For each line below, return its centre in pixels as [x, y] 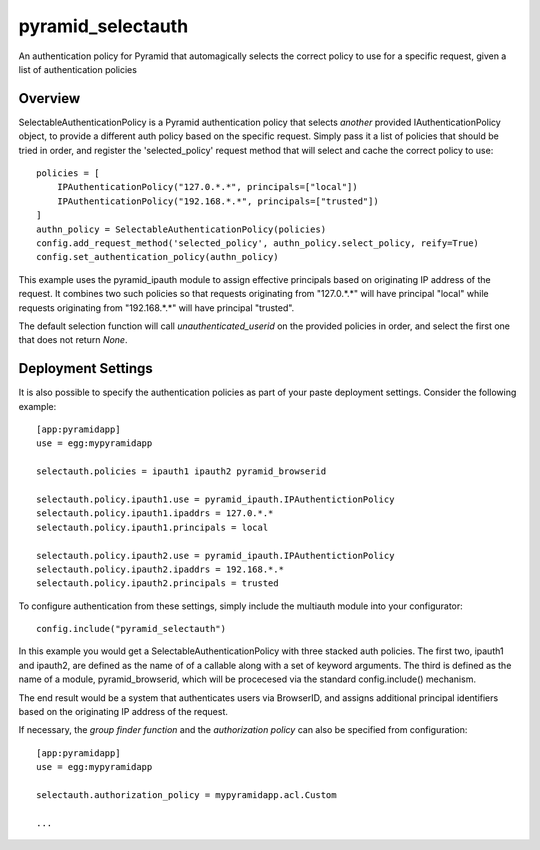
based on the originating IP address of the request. [123, 712]
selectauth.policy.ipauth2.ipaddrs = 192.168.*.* [160, 569]
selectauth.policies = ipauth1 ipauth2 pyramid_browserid [181, 471]
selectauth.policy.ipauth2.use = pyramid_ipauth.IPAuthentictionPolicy [215, 555]
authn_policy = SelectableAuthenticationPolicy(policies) [181, 229]
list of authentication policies [77, 69]
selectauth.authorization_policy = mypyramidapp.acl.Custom [186, 794]
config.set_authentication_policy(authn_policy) [157, 257]
